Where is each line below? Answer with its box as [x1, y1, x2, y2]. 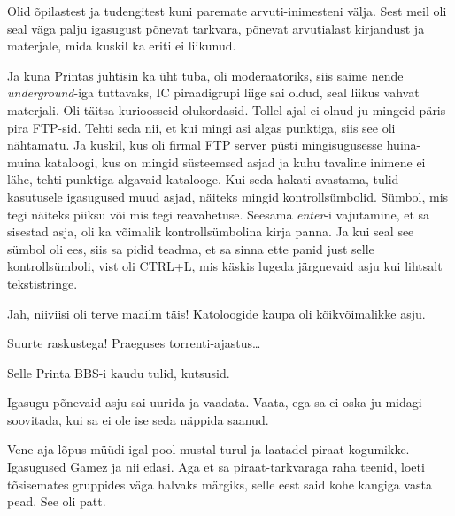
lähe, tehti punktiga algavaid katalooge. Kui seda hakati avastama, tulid [7, 170, 399, 189]
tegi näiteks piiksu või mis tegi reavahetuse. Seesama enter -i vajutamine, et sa [7, 204, 430, 223]
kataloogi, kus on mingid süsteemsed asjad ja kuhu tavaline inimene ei [44, 152, 426, 171]
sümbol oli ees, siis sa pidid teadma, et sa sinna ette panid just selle [7, 239, 374, 258]
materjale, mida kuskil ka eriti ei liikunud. [7, 36, 236, 55]
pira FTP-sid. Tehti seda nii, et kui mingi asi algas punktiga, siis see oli [7, 118, 396, 136]
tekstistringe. [7, 273, 78, 292]
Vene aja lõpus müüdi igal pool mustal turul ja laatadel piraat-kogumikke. [7, 440, 410, 458]
